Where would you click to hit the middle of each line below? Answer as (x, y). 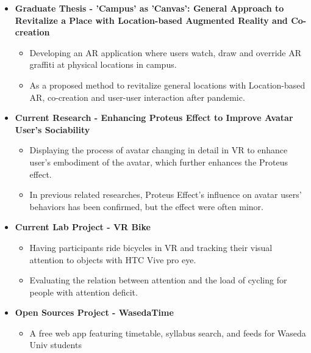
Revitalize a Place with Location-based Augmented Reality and (151, 20)
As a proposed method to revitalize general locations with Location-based (167, 85)
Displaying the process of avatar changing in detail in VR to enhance (159, 150)
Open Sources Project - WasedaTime (94, 312)
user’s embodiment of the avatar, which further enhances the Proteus (159, 162)
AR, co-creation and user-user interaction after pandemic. (137, 97)
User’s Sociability (52, 129)
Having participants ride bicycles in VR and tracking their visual (151, 247)
